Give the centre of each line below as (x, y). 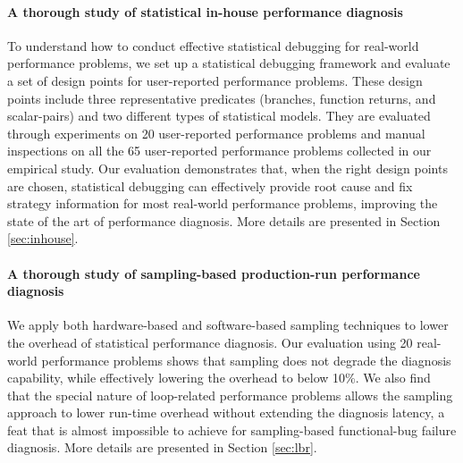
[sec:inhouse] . (43, 238)
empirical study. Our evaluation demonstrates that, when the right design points (227, 168)
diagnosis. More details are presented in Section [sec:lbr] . (162, 447)
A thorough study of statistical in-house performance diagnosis (205, 11)
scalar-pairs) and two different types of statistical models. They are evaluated (219, 116)
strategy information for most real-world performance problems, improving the (223, 203)
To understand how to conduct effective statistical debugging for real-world (213, 45)
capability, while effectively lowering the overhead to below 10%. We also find (219, 378)
